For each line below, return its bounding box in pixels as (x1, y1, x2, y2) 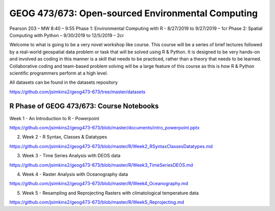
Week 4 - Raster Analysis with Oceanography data (22, 171, 128, 177)
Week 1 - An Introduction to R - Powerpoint (9, 115, 99, 121)
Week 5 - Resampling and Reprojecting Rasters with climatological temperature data (22, 190, 199, 196)
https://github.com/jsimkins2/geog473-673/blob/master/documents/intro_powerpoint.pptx (9, 124, 200, 130)
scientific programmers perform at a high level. (9, 70, 108, 76)
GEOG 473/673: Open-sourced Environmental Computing (9, 8, 258, 19)
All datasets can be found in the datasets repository (9, 79, 118, 86)
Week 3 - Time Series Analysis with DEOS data (22, 153, 121, 159)
